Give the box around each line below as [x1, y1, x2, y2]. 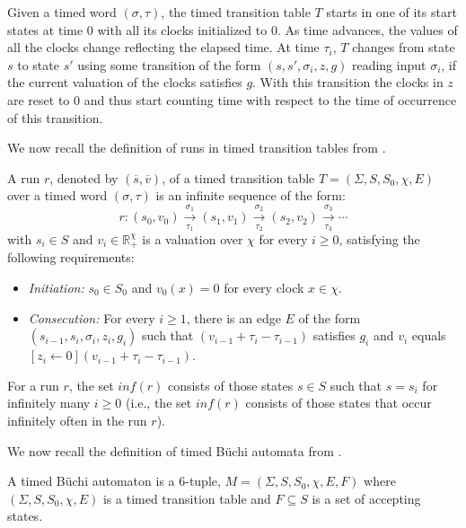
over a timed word [7, 186, 108, 205]
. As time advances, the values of [277, 20, 458, 39]
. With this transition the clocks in [252, 73, 444, 92]
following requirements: [7, 248, 135, 267]
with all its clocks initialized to [97, 20, 268, 39]
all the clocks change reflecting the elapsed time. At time [7, 38, 320, 57]
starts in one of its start [326, 3, 457, 21]
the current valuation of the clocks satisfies [7, 73, 242, 92]
